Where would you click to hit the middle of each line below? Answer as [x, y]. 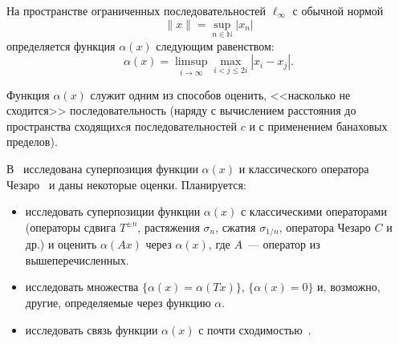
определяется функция [61, 45]
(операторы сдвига [71, 227]
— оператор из [284, 244]
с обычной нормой [338, 10]
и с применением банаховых [318, 125]
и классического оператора [304, 168]
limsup [191, 62]
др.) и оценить [61, 244]
